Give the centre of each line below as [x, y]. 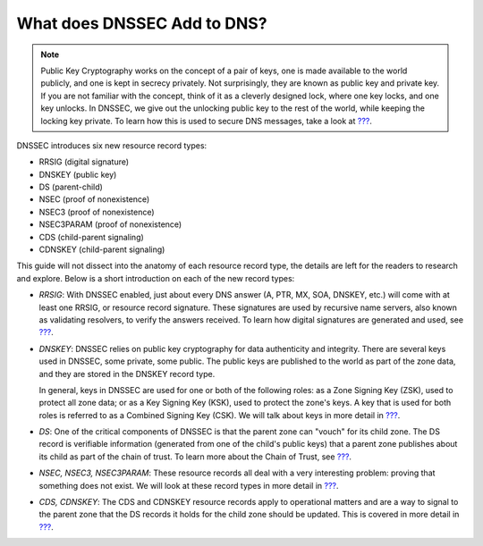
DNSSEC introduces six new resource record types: [112, 145]
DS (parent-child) [71, 187]
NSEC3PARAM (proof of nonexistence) [110, 224]
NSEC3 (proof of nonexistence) [97, 212]
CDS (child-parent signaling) [92, 237]
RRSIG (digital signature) [84, 162]
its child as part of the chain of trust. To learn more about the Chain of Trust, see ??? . [195, 457]
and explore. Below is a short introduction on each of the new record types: [156, 278]
